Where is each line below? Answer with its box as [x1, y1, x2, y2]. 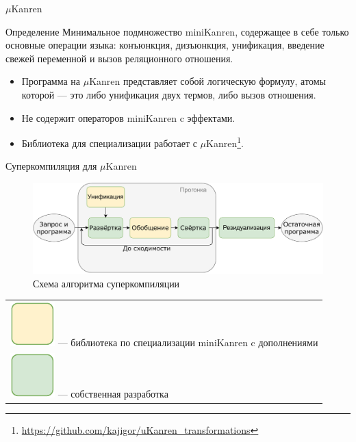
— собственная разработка [58, 386, 168, 400]
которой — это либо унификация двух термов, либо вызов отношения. [21, 87, 316, 101]
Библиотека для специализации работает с [21, 135, 197, 150]
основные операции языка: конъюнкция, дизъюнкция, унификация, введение [5, 38, 325, 52]
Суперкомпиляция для [5, 159, 97, 173]
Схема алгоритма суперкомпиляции [33, 276, 180, 290]
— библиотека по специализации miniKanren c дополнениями [58, 335, 318, 349]
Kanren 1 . [206, 134, 244, 150]
